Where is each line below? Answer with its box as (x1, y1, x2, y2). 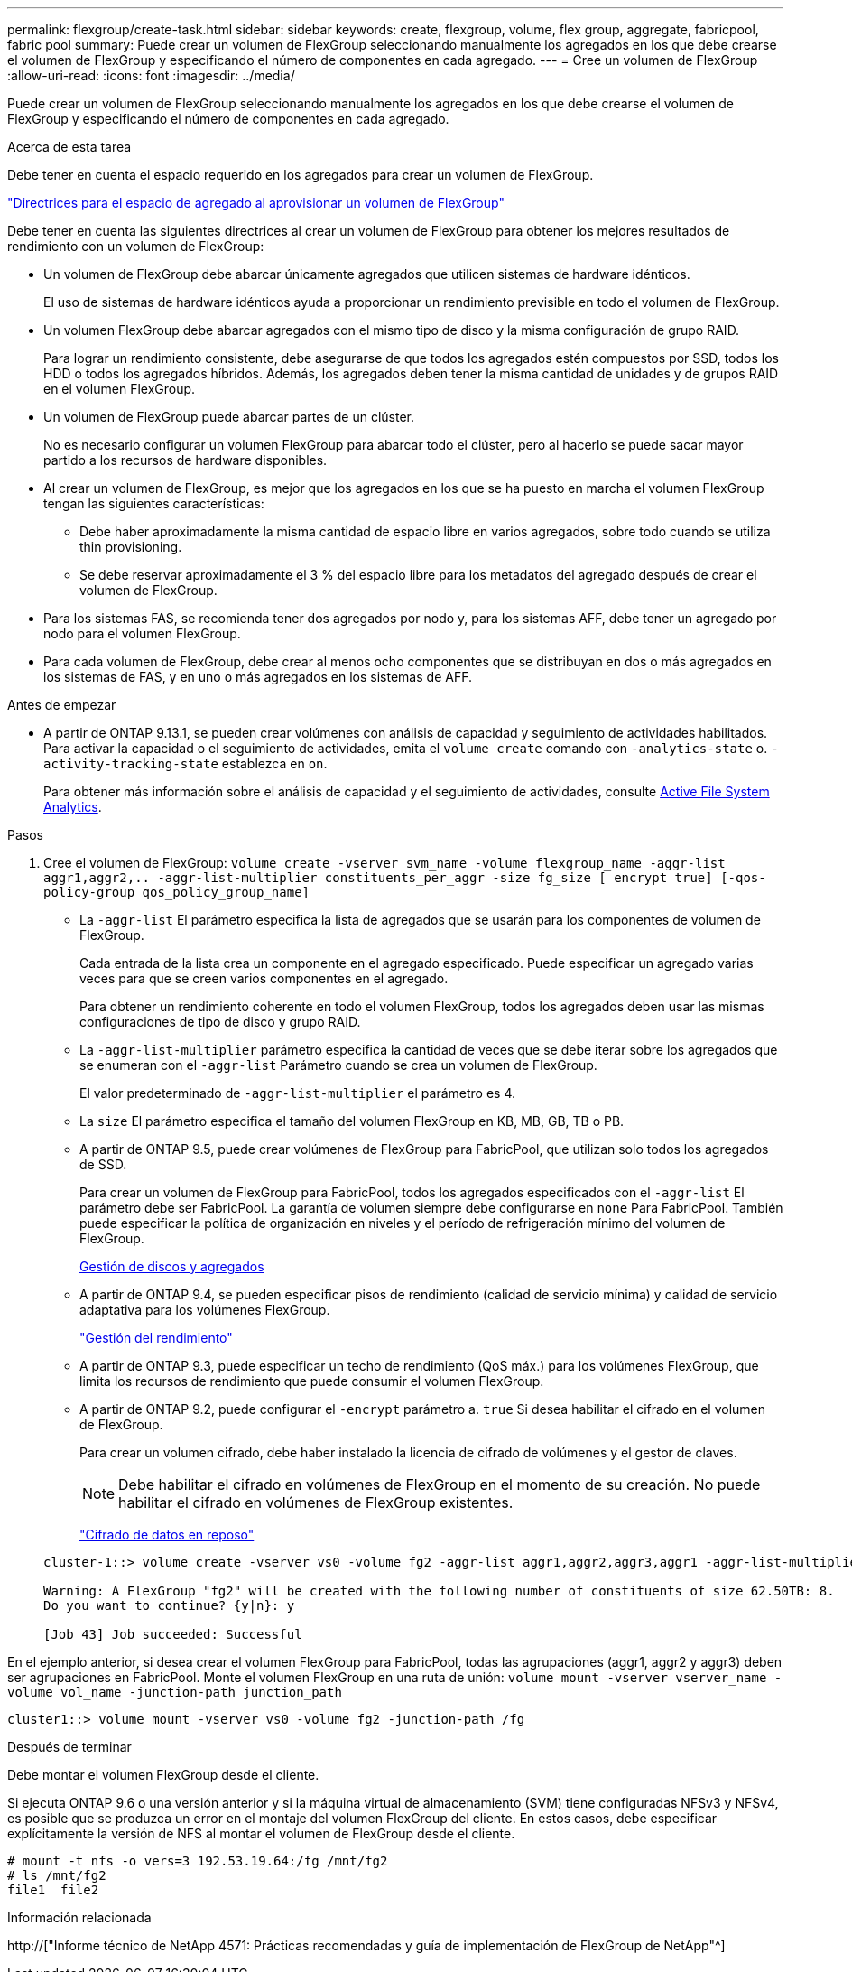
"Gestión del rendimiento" (79, 1330, 233, 1345)
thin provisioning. (79, 539, 182, 554)
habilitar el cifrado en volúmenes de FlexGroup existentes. (118, 1493, 514, 1512)
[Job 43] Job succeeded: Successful (43, 1627, 302, 1642)
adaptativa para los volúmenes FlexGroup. (79, 1302, 330, 1317)
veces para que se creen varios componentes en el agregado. (79, 971, 449, 986)
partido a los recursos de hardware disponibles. (43, 452, 328, 468)
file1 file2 (7, 1883, 99, 1897)
